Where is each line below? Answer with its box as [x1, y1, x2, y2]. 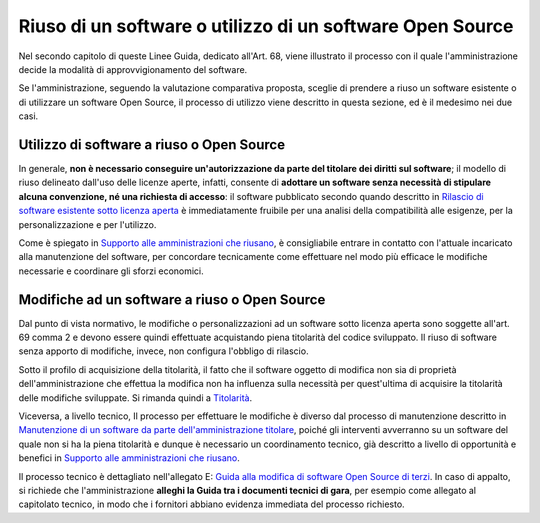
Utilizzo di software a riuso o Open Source [18, 136, 285, 153]
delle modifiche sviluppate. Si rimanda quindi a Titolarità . [18, 391, 253, 404]
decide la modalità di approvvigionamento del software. [18, 63, 248, 75]
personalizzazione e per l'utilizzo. [18, 218, 157, 230]
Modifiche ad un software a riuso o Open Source [18, 291, 326, 308]
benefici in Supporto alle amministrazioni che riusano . [18, 452, 240, 464]
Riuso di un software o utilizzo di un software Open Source [18, 15, 514, 37]
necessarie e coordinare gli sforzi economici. [18, 265, 204, 277]
